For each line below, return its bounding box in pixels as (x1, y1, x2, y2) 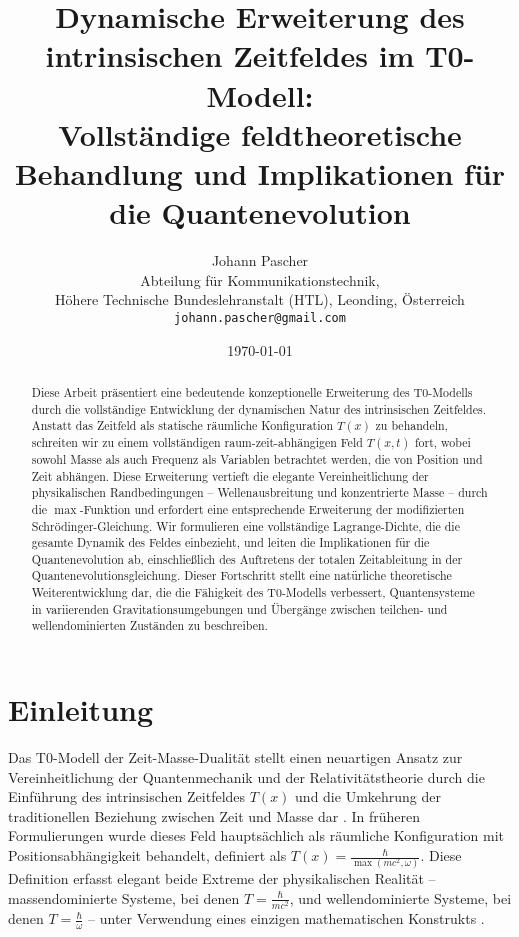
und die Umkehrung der (295, 786, 442, 807)
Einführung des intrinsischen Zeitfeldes (8, 786, 246, 807)
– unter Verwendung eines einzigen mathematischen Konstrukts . (88, 908, 485, 929)
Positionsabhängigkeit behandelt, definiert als (8, 845, 287, 866)
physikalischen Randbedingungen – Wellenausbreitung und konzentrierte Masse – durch (31, 484, 488, 501)
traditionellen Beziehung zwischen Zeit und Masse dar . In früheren (8, 805, 421, 826)
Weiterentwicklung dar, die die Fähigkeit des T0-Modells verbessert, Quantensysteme (31, 584, 475, 601)
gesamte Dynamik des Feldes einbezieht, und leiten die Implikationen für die (31, 534, 430, 551)
